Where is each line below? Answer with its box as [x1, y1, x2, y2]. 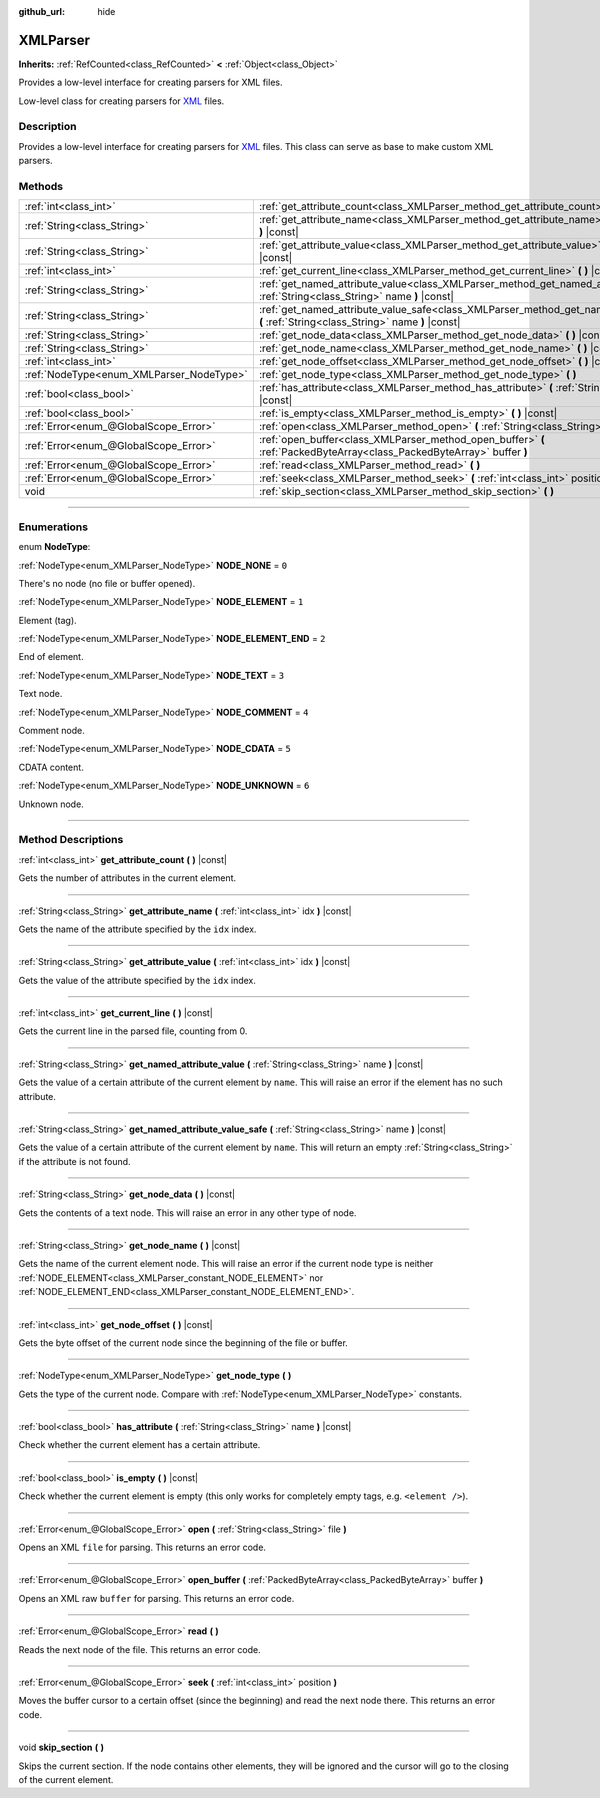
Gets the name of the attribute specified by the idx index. [18, 923, 257, 935]
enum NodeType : [18, 541, 91, 553]
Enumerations [18, 520, 89, 534]
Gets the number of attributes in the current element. [18, 872, 237, 884]
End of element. [18, 651, 84, 663]
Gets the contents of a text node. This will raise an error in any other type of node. [18, 1206, 357, 1219]
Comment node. [18, 725, 85, 737]
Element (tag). [18, 614, 77, 626]
